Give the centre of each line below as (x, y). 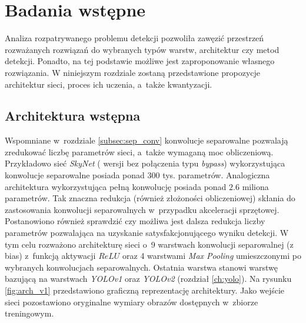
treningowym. (29, 313)
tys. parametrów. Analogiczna (216, 175)
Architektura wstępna (73, 116)
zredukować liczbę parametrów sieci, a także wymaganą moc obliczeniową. (139, 151)
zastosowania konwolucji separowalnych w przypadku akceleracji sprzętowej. (142, 209)
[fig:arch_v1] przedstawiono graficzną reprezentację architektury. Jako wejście (145, 290)
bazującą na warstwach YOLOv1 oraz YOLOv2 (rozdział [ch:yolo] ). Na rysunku (148, 279)
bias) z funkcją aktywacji (50, 256)
